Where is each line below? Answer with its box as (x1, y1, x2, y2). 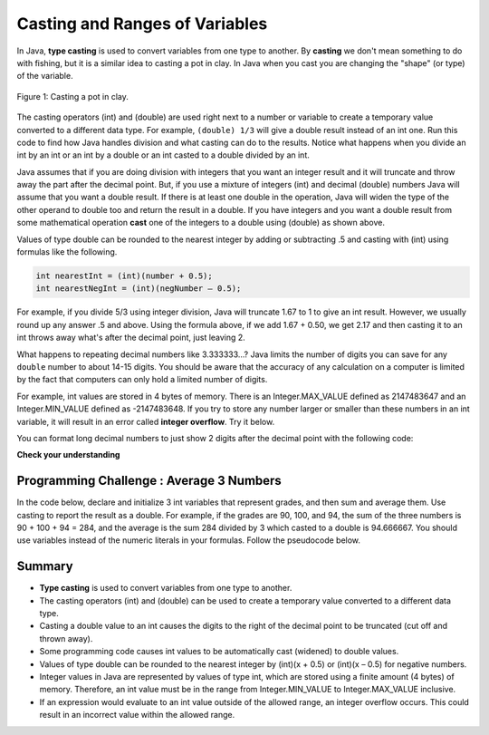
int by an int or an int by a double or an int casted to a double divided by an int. (16, 150, 310, 160)
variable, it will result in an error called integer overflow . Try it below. (16, 416, 275, 427)
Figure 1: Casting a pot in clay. (16, 91, 129, 102)
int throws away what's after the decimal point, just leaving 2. (16, 332, 246, 343)
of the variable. (16, 71, 73, 82)
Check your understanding (16, 450, 120, 460)
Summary (16, 558, 73, 575)
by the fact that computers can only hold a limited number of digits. (16, 374, 268, 385)
